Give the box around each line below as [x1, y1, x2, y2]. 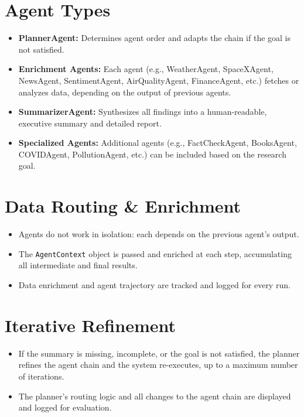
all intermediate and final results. [18, 259, 138, 271]
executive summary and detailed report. [18, 117, 162, 129]
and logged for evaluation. [18, 401, 112, 413]
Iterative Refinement [5, 313, 176, 337]
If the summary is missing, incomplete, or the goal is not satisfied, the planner [18, 347, 300, 359]
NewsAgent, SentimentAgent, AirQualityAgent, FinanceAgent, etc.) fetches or [18, 74, 299, 86]
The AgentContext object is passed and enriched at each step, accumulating [18, 247, 292, 259]
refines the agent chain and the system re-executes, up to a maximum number [18, 358, 298, 371]
